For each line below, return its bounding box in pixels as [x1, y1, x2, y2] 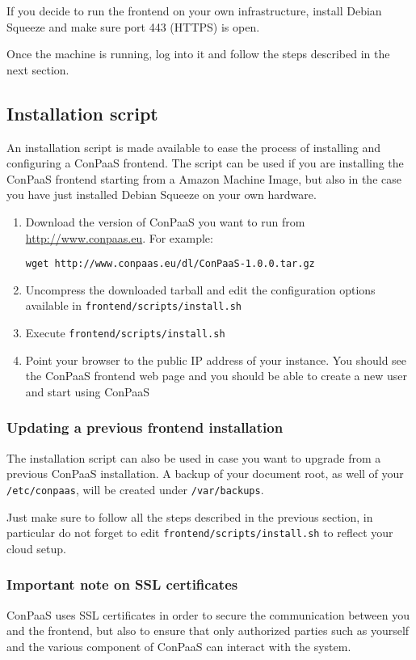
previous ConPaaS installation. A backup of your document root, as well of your [6, 465, 404, 482]
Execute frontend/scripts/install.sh [25, 324, 225, 341]
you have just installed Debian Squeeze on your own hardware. [6, 186, 317, 203]
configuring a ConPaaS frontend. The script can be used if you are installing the [6, 154, 404, 171]
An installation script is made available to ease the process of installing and [6, 138, 380, 155]
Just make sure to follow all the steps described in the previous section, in [6, 508, 373, 525]
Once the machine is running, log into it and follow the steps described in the [6, 45, 390, 62]
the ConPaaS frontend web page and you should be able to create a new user [25, 367, 407, 384]
